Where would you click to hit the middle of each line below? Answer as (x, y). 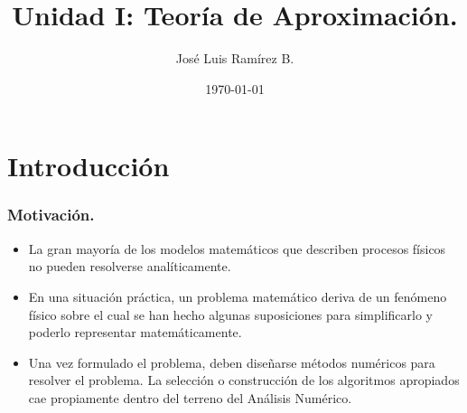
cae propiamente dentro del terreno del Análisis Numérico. (190, 397)
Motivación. (51, 215)
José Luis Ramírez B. (235, 58)
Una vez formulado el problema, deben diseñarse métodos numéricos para (232, 362)
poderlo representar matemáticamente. (135, 332)
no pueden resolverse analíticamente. (130, 266)
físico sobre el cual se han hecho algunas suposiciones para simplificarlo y (230, 314)
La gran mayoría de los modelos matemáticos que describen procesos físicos (237, 248)
